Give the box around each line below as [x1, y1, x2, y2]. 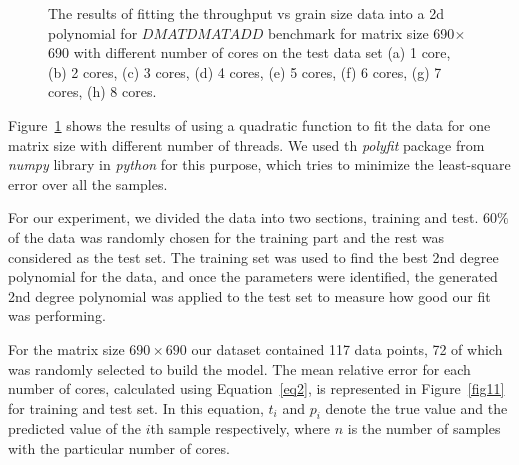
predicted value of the [8, 418, 142, 439]
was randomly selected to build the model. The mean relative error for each [8, 358, 471, 379]
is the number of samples [347, 418, 501, 439]
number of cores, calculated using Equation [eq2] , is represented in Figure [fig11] [8, 378, 505, 399]
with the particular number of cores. [8, 438, 230, 459]
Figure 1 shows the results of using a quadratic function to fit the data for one [8, 114, 491, 135]
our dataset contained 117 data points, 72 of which [191, 338, 503, 359]
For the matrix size [8, 338, 125, 359]
